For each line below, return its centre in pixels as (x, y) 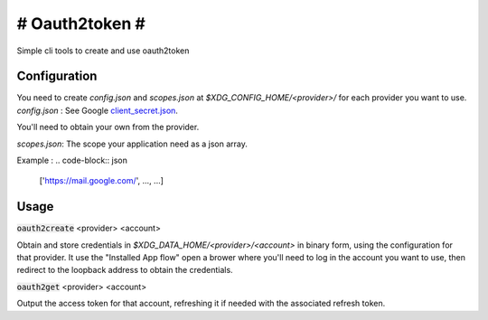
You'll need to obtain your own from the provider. (108, 127)
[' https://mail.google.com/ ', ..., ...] (102, 181)
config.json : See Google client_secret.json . (97, 110)
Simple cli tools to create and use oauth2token (103, 51)
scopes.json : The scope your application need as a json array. (132, 144)
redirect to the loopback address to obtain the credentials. (125, 270)
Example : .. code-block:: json (72, 160)
